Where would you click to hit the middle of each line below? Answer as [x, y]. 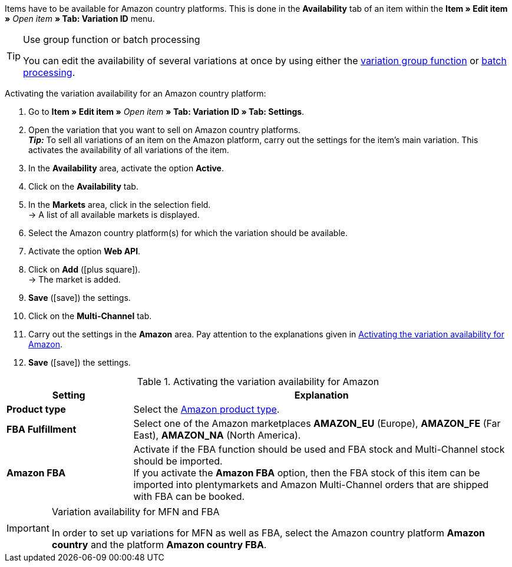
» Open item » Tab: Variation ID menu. [80, 19]
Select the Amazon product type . [207, 409]
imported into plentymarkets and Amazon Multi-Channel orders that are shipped [311, 485]
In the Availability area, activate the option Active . [126, 168]
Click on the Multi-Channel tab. [90, 316]
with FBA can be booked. [189, 496]
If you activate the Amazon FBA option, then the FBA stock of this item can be [307, 473]
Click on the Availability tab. [83, 186]
